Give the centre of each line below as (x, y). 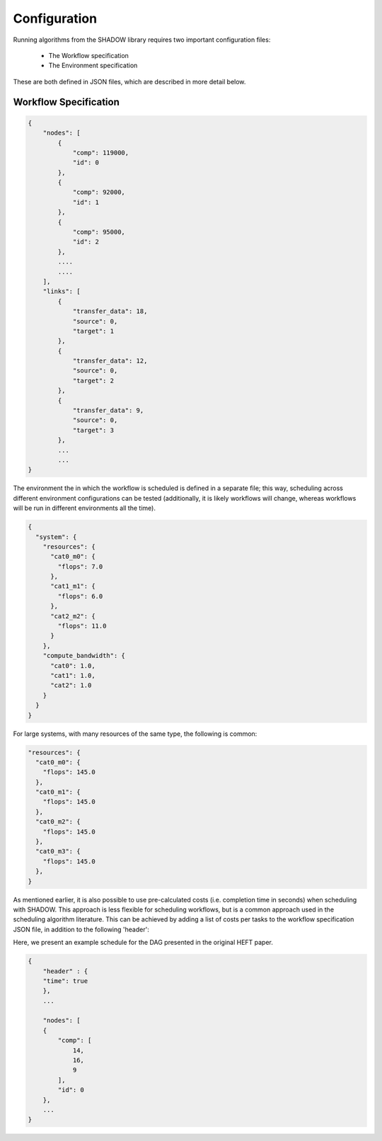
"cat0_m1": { (58, 792)
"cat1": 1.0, (73, 675)
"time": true (65, 981)
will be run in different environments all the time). (84, 508)
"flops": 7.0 (80, 566)
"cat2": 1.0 (71, 686)
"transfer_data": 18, (110, 311)
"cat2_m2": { (73, 616)
